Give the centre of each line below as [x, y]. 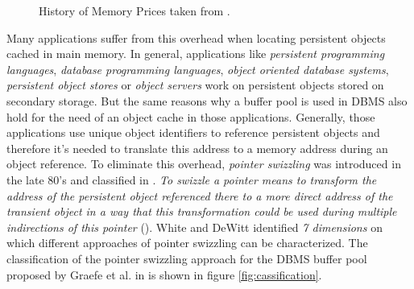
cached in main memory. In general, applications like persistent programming [196, 54]
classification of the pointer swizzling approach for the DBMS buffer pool [187, 258]
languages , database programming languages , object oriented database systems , [198, 69]
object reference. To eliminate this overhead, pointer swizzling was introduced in [204, 164]
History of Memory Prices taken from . [135, 10]
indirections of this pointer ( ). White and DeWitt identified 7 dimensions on [195, 227]
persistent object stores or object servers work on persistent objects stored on [195, 85]
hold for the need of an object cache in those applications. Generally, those [191, 116]
